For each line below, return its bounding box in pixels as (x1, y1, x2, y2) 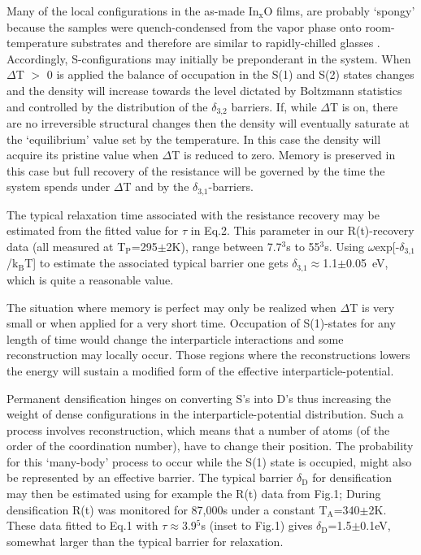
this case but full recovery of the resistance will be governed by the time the (7, 162, 385, 179)
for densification (312, 469, 392, 486)
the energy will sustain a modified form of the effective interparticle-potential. (7, 362, 394, 379)
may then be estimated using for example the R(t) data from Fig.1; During (7, 485, 381, 502)
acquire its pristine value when (7, 146, 158, 163)
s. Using (324, 238, 365, 255)
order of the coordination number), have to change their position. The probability (7, 437, 414, 454)
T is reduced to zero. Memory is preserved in (171, 146, 396, 163)
